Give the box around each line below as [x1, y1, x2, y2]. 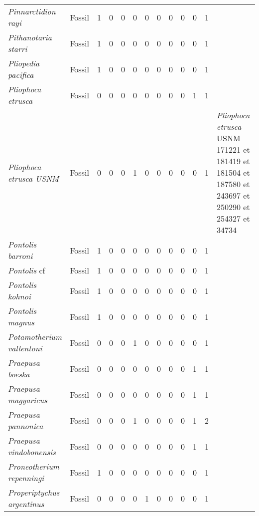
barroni [8, 250, 33, 261]
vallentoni [8, 342, 42, 354]
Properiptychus [8, 487, 60, 498]
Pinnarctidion [8, 5, 56, 17]
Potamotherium [8, 331, 62, 342]
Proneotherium [8, 461, 59, 472]
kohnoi [8, 290, 31, 302]
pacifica [8, 69, 34, 80]
